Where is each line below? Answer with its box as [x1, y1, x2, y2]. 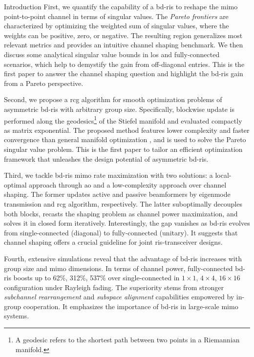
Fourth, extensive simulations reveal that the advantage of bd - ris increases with [4, 253, 242, 263]
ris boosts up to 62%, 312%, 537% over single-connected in [4, 273, 180, 283]
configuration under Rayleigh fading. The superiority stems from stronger [4, 282, 224, 292]
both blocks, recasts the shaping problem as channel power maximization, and [4, 208, 238, 218]
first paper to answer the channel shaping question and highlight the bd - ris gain [4, 68, 243, 79]
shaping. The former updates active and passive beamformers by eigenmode [4, 189, 231, 199]
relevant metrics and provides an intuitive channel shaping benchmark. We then [4, 40, 243, 50]
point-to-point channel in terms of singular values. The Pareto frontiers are [4, 11, 229, 21]
